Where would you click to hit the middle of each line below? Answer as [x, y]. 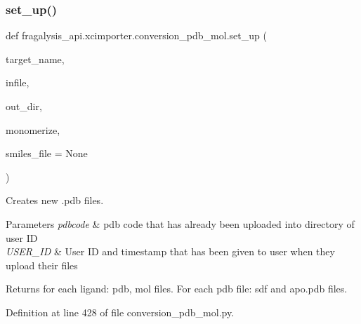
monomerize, [33, 129]
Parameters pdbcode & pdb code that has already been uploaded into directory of [180, 223]
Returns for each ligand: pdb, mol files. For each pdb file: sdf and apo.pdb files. [177, 289]
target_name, [35, 59]
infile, [18, 82]
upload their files [42, 265]
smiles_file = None [47, 153]
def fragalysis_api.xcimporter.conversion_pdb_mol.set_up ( [136, 35]
